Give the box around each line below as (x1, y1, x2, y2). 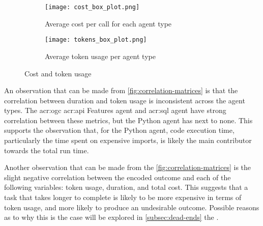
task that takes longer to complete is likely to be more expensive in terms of (4, 192, 242, 203)
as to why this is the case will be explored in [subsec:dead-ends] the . (4, 212, 219, 222)
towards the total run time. (4, 145, 89, 155)
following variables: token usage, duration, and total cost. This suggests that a (4, 182, 248, 192)
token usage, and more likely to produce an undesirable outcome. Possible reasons (4, 202, 259, 212)
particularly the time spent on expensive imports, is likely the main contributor (4, 135, 252, 146)
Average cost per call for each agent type (45, 18, 172, 29)
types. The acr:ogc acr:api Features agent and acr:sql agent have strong (4, 105, 226, 116)
